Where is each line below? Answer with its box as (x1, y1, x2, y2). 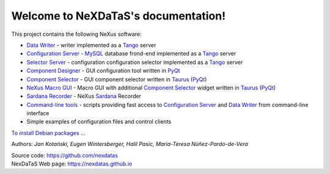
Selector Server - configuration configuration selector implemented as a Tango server (26, 58, 243, 66)
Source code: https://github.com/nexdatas (11, 151, 119, 159)
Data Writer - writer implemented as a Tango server (26, 41, 156, 49)
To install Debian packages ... (11, 129, 86, 136)
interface (26, 110, 50, 117)
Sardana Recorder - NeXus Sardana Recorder (26, 92, 142, 100)
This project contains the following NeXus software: (11, 30, 142, 38)
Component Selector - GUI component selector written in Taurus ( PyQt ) (26, 75, 207, 83)
